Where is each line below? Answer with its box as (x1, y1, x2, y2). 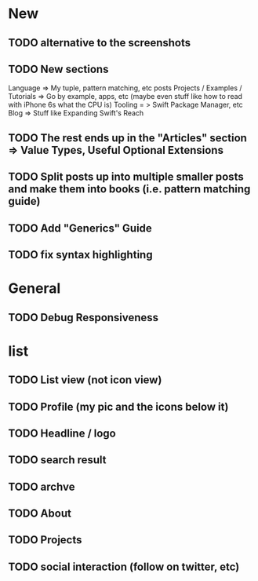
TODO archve (8, 480, 75, 493)
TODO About (8, 507, 72, 521)
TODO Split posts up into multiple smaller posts (8, 170, 245, 184)
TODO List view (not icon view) (8, 374, 162, 387)
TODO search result (8, 453, 107, 467)
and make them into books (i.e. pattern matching (8, 182, 251, 196)
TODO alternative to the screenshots (8, 36, 191, 49)
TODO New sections (8, 62, 109, 75)
